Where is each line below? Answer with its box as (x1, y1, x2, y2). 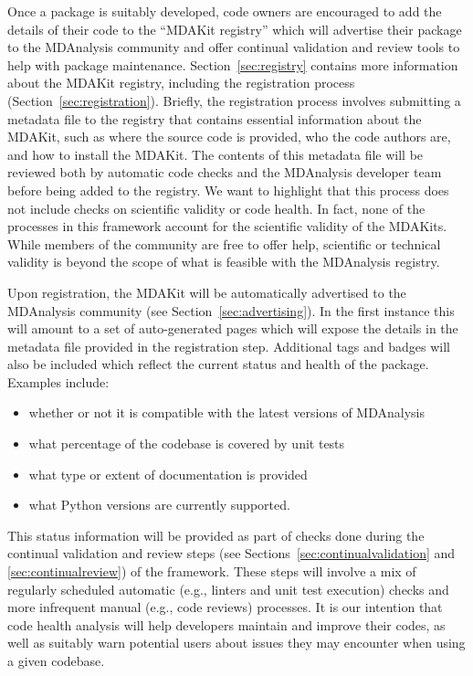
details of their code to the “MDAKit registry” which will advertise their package (7, 19, 462, 38)
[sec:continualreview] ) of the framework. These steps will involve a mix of (7, 562, 416, 581)
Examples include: (7, 372, 110, 391)
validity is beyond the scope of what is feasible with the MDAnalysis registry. (7, 252, 440, 271)
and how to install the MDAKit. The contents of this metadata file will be (7, 144, 424, 164)
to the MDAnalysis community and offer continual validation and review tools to (7, 37, 460, 57)
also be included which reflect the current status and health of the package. (7, 354, 429, 374)
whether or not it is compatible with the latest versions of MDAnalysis (28, 403, 425, 422)
